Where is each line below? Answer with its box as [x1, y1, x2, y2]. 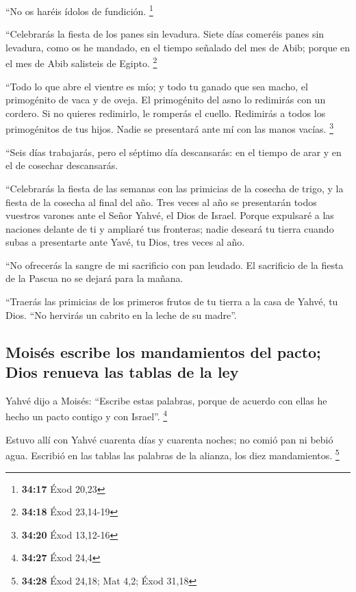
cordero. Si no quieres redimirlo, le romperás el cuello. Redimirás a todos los [5, 105, 326, 120]
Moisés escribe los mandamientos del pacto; [5, 341, 321, 362]
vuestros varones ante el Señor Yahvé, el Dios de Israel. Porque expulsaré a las [5, 208, 334, 222]
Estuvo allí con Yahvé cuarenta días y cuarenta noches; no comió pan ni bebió [5, 432, 333, 446]
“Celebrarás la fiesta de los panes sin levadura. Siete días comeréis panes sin [5, 27, 325, 41]
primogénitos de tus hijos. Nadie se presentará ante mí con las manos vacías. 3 [5, 120, 334, 136]
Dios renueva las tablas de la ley [5, 361, 239, 383]
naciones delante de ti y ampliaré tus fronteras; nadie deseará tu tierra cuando [5, 221, 334, 235]
